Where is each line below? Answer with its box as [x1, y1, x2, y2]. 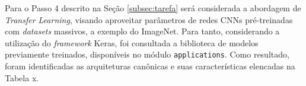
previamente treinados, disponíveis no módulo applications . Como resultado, [5, 48, 289, 60]
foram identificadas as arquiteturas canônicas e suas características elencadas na [5, 60, 295, 72]
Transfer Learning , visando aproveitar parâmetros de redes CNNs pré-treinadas [5, 13, 293, 26]
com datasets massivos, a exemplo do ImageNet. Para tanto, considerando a [5, 25, 280, 37]
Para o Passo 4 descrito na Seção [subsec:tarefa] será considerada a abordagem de [5, 2, 301, 14]
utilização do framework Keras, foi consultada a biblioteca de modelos [5, 36, 259, 49]
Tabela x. [5, 71, 39, 84]
